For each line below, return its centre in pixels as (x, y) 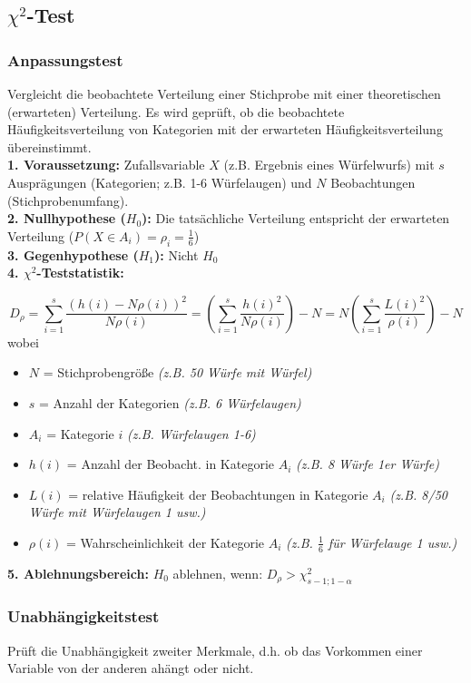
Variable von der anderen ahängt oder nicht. (131, 668)
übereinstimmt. (49, 146)
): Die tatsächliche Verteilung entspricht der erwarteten (296, 218)
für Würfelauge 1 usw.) (392, 542)
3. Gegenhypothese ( (73, 254)
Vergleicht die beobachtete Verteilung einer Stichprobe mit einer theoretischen (224, 93)
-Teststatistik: (80, 273)
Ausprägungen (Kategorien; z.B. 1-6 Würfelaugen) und (160, 182)
